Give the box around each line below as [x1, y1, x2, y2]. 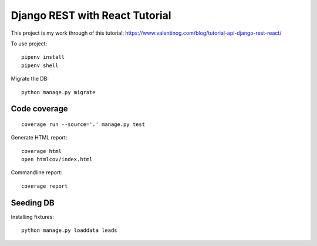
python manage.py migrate [21, 89, 96, 95]
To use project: [11, 40, 48, 47]
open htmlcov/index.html [21, 156, 93, 163]
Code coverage [11, 104, 68, 114]
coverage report [21, 182, 68, 190]
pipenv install [21, 54, 65, 61]
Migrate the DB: [11, 75, 49, 82]
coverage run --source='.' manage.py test [21, 121, 146, 128]
